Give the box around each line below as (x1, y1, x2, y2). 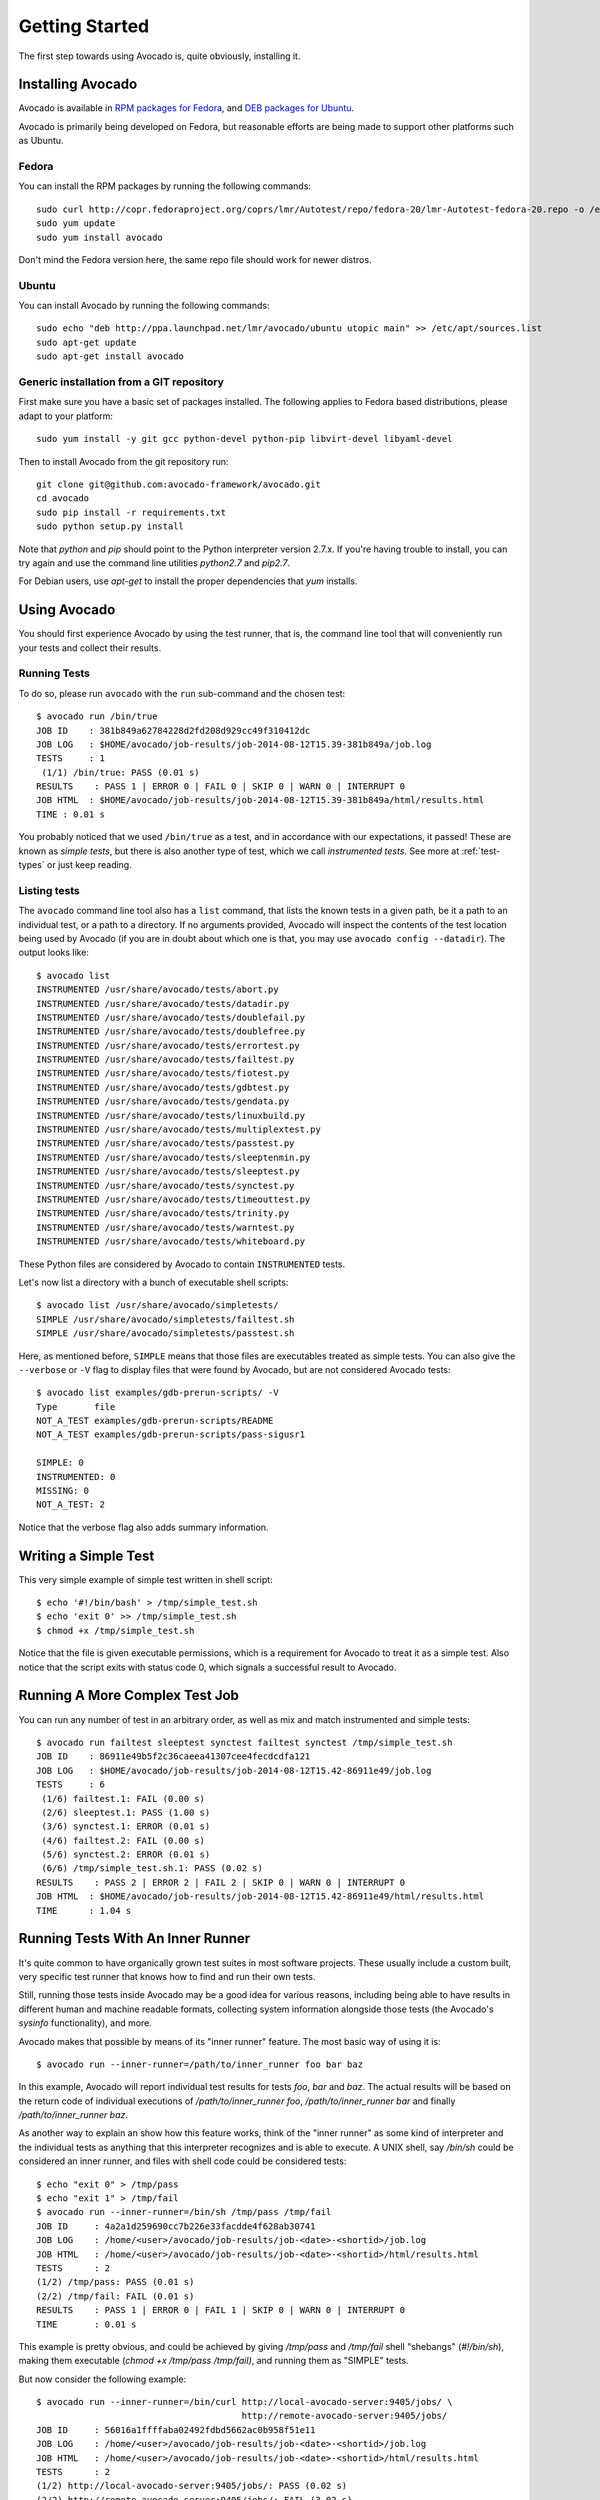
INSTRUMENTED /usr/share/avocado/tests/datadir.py (36, 998, 290, 1009)
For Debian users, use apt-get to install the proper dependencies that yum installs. (18, 575, 358, 587)
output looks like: (18, 946, 90, 959)
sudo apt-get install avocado (36, 351, 185, 362)
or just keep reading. (46, 859, 132, 871)
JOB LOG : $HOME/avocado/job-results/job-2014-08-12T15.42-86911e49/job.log (36, 1765, 432, 1776)
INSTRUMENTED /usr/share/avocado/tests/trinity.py (36, 1208, 290, 1219)
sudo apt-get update (36, 336, 137, 348)
